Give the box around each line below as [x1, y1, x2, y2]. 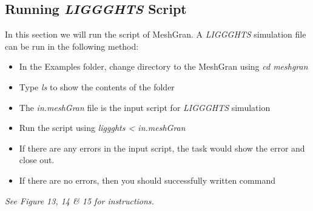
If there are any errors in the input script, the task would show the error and [19, 141, 305, 154]
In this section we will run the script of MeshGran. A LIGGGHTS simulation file [5, 28, 306, 41]
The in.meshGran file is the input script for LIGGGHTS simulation [19, 101, 271, 113]
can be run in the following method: [5, 39, 139, 52]
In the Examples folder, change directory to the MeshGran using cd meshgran [19, 60, 308, 73]
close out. [19, 153, 55, 166]
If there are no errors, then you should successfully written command [19, 173, 275, 186]
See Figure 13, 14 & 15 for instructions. [5, 194, 154, 207]
